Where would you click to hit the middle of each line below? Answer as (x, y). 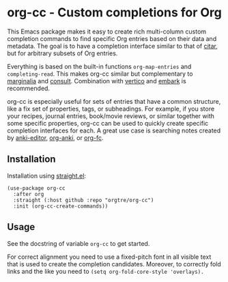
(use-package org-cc (37, 188)
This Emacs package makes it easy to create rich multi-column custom (107, 31)
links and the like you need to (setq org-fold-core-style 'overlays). (105, 271)
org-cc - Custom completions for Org (114, 13)
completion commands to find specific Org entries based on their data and (112, 38)
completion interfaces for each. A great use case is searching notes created (114, 130)
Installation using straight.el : (47, 175)
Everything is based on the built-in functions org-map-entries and (99, 66)
